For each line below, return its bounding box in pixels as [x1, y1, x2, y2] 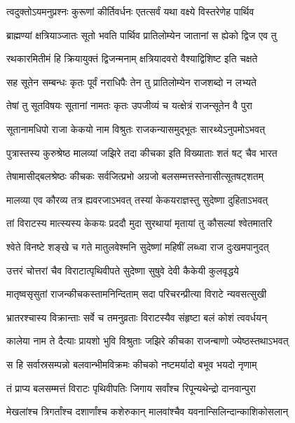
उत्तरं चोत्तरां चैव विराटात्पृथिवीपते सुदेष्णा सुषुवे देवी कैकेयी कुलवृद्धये [6, 263, 239, 277]
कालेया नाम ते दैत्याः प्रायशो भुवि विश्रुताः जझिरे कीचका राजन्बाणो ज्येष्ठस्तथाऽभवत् [6, 333, 289, 348]
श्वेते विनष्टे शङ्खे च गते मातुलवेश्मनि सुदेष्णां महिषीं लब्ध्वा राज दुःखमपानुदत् [6, 239, 269, 254]
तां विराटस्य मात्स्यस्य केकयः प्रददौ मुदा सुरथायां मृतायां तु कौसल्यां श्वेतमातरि [6, 216, 273, 230]
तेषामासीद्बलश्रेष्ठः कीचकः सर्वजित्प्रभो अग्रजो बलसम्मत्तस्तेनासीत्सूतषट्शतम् [6, 169, 263, 183]
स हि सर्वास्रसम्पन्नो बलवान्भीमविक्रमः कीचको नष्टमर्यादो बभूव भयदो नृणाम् [6, 356, 257, 371]
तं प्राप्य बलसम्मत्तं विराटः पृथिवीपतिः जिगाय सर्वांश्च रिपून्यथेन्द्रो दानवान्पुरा [6, 380, 256, 395]
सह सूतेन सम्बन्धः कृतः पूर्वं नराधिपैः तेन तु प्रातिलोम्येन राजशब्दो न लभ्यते [6, 74, 256, 89]
